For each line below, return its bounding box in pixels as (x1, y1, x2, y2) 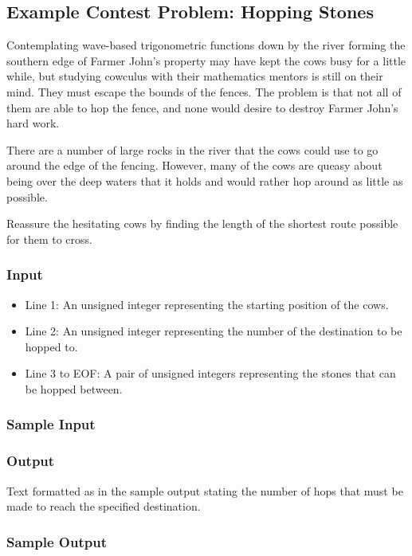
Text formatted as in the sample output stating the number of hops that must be (6, 482, 403, 499)
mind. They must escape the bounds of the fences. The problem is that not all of (6, 83, 402, 100)
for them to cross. (6, 230, 92, 247)
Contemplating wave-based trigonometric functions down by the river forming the (6, 37, 406, 53)
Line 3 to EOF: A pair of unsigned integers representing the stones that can (25, 365, 396, 382)
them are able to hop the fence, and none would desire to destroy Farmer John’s (6, 99, 398, 116)
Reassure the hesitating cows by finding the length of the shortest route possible (6, 215, 398, 232)
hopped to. (25, 338, 78, 354)
